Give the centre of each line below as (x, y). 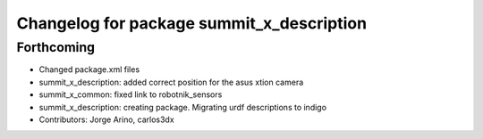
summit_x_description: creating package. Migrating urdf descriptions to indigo (182, 107)
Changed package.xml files (89, 69)
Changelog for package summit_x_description (191, 23)
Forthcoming (56, 47)
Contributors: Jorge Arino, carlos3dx (106, 119)
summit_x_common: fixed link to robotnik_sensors (131, 94)
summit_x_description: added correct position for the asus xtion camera (171, 82)
